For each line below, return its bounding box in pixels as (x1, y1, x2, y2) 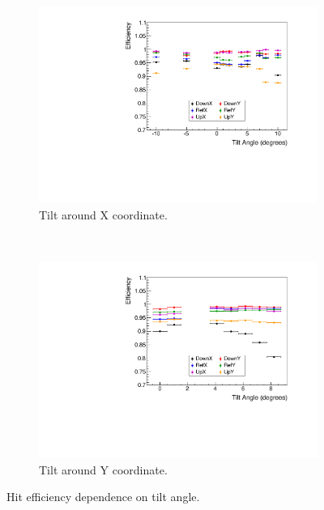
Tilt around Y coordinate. (39, 461, 168, 478)
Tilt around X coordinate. (39, 206, 168, 223)
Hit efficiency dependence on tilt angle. (6, 488, 200, 505)
